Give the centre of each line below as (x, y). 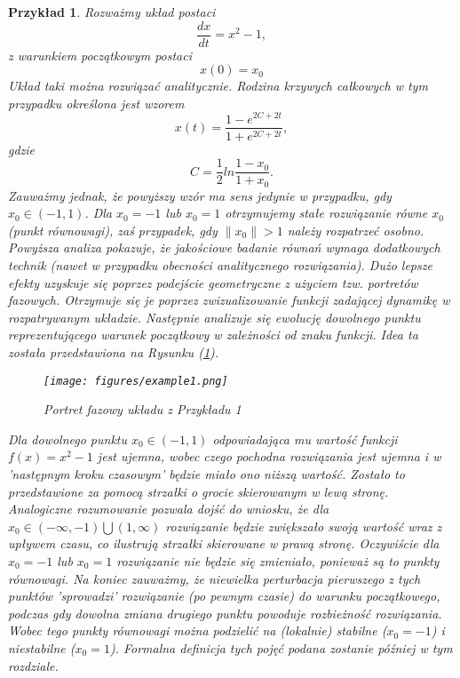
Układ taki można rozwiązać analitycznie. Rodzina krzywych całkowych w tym (218, 86)
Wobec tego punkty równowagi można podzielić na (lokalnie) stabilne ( (198, 630)
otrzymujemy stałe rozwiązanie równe (326, 213)
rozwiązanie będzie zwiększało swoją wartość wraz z (304, 526)
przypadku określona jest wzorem (96, 103)
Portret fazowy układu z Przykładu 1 (143, 409)
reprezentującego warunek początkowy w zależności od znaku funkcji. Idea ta (213, 335)
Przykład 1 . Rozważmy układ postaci (112, 12)
